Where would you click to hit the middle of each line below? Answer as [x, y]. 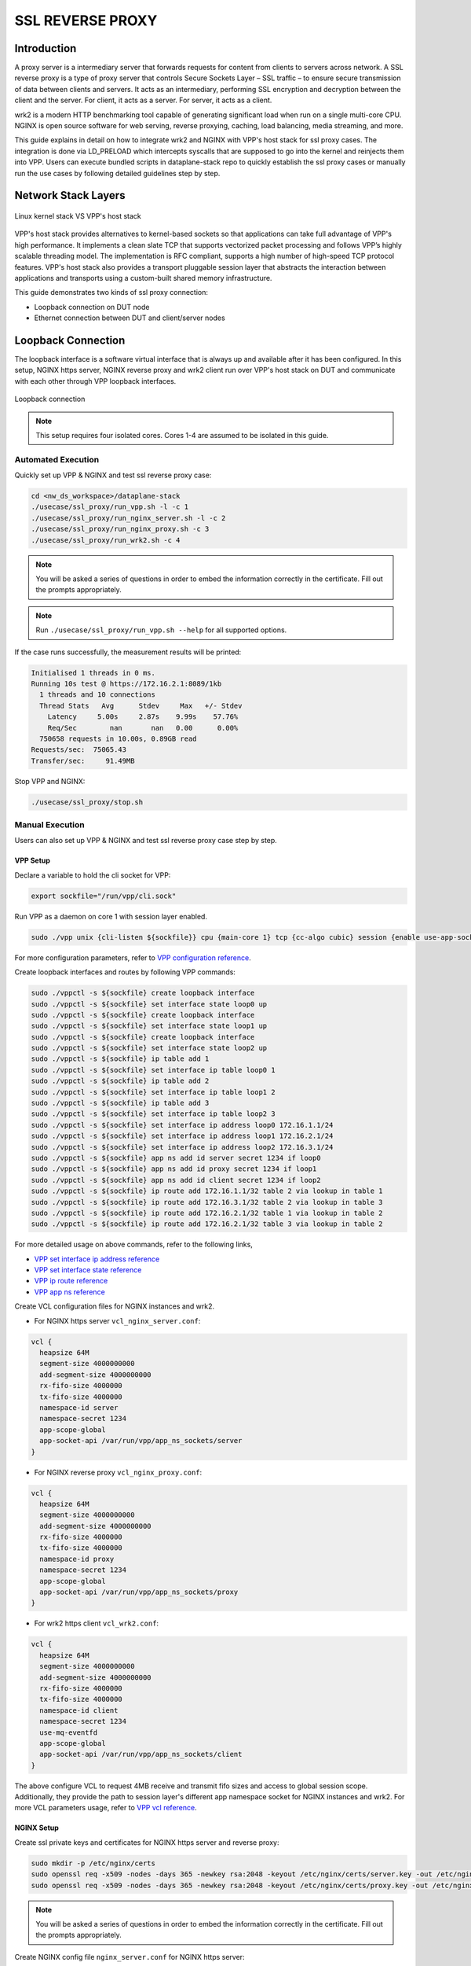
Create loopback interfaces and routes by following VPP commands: [125, 972]
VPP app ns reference [69, 1292]
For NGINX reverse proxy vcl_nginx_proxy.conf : [118, 1472]
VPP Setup [33, 860]
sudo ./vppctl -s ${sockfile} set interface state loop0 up [149, 1004]
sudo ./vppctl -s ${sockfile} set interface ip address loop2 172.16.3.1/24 [182, 1147]
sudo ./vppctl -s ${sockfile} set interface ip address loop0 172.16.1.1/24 [182, 1125]
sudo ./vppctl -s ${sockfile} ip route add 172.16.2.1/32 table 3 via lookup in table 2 [207, 1224]
